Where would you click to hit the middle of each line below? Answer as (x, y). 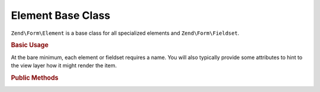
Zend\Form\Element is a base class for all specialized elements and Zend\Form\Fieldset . (125, 33)
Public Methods (35, 78)
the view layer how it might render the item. (64, 65)
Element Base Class (61, 15)
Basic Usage (30, 45)
